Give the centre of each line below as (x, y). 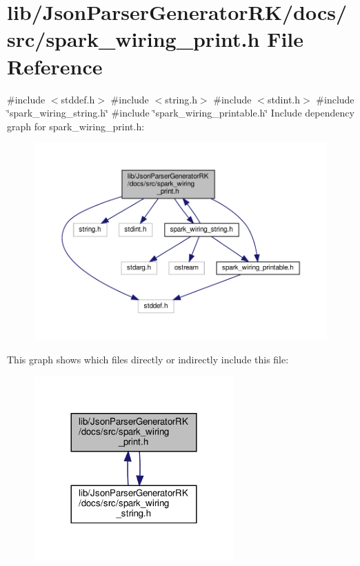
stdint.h (284, 99)
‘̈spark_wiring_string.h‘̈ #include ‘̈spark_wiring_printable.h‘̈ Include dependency (181, 113)
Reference (55, 66)
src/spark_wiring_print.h (133, 39)
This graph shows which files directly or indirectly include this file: (148, 360)
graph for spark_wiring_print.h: (76, 126)
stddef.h (78, 99)
